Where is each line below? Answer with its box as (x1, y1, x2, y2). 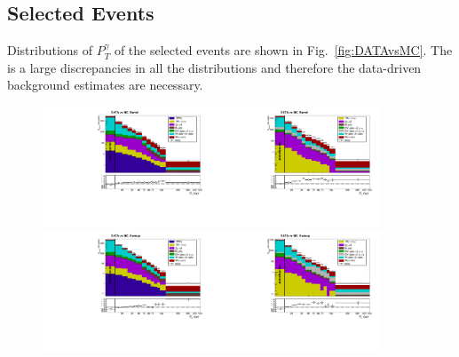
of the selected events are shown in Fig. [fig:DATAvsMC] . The (114, 41, 453, 59)
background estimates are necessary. (7, 75, 203, 94)
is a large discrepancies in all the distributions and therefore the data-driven (7, 58, 422, 76)
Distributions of (7, 41, 93, 59)
